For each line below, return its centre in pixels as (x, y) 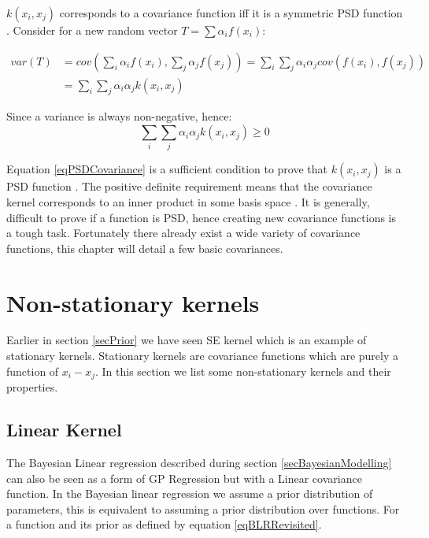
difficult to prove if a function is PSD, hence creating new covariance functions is (202, 217)
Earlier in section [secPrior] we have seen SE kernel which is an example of (187, 340)
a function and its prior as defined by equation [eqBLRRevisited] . (164, 524)
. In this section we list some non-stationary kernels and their (243, 371)
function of (33, 371)
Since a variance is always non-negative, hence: (119, 116)
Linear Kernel (64, 430)
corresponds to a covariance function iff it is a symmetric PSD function (231, 13)
